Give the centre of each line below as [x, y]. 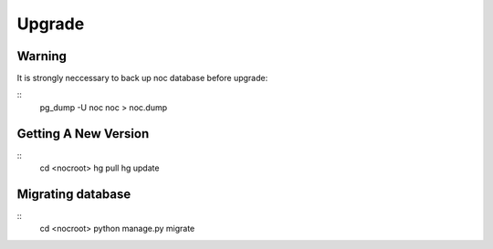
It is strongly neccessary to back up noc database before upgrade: [142, 78]
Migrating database [74, 194]
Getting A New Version [83, 134]
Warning [42, 56]
